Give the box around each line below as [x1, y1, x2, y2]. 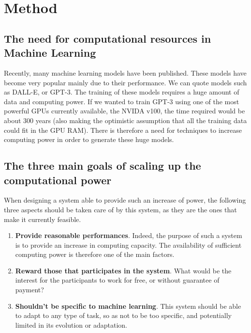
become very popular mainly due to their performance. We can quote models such [4, 77, 247, 87]
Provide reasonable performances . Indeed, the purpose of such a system [15, 230, 242, 240]
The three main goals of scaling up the [4, 158, 201, 173]
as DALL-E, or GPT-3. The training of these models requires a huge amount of [4, 87, 239, 97]
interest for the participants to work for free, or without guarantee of [15, 275, 220, 285]
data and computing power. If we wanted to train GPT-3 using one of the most [4, 96, 239, 106]
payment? [15, 285, 44, 295]
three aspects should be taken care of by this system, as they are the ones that [4, 204, 237, 214]
